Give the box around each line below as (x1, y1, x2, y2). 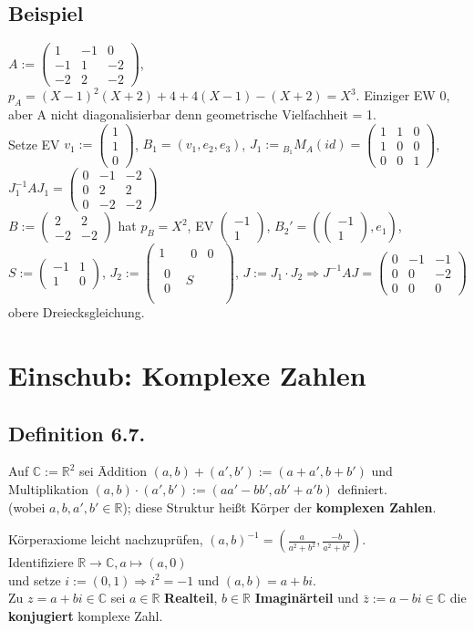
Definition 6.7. (8, 419, 146, 447)
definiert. (337, 480, 387, 499)
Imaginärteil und (254, 588, 359, 607)
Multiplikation (8, 480, 88, 499)
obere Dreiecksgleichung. (8, 303, 145, 322)
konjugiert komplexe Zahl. (8, 606, 163, 626)
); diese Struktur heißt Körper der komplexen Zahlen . (122, 497, 437, 516)
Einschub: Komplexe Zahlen (8, 357, 366, 394)
